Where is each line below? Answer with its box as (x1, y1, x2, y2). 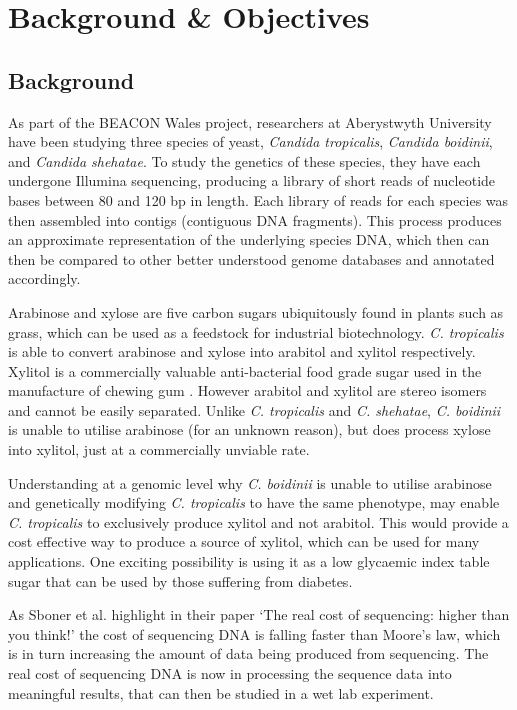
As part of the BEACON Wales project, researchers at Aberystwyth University (8, 111, 492, 132)
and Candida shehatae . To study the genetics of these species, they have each (8, 150, 481, 171)
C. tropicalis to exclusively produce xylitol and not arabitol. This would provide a (8, 511, 509, 532)
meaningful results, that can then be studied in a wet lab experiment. (8, 682, 434, 703)
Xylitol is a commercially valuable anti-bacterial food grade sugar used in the (8, 360, 482, 381)
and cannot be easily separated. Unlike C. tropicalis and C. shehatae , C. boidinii (8, 399, 501, 420)
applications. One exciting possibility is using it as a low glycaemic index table (8, 551, 490, 572)
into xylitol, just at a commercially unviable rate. (8, 439, 310, 460)
